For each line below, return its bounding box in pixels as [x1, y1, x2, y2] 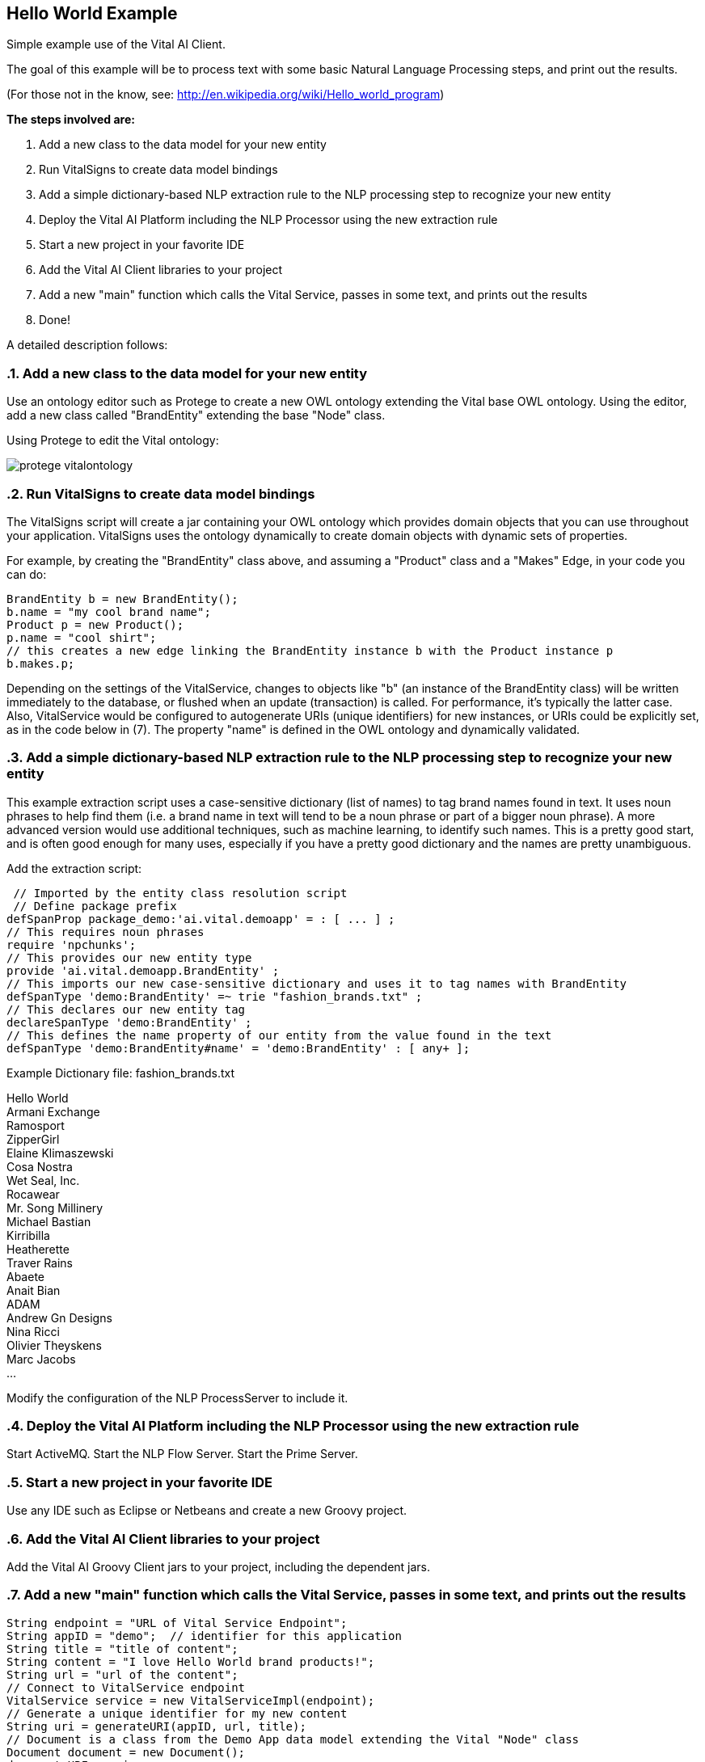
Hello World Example [6, 3, 178, 23]
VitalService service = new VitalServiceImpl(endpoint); [6, 1693, 375, 1707]
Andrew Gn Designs [6, 1310, 112, 1325]
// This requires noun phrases [6, 925, 205, 938]
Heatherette [6, 1241, 70, 1256]
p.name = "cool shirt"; [6, 630, 157, 644]
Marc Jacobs [6, 1351, 76, 1366]
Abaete [6, 1269, 44, 1284]
